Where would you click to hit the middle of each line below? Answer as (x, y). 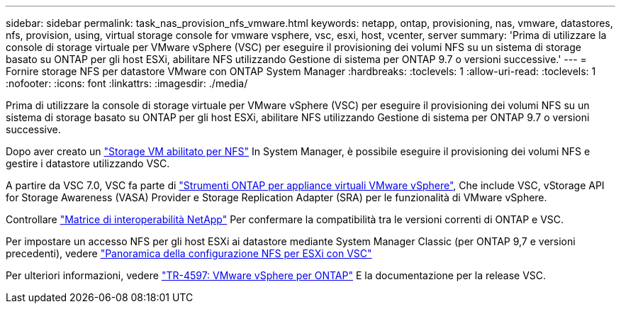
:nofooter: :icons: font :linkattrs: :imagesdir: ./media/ (127, 83)
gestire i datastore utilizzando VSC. (88, 163)
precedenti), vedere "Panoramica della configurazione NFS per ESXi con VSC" (189, 253)
